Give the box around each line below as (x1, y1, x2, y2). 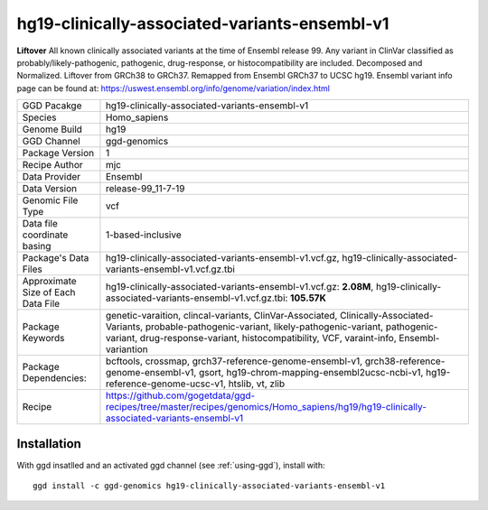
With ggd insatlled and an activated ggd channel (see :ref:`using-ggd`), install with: (16, 459, 325, 470)
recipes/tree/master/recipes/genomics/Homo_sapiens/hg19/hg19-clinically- (105, 401, 427, 413)
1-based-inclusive (105, 228, 182, 241)
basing (22, 240, 52, 253)
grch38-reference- (364, 355, 446, 367)
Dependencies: (22, 372, 88, 385)
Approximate (22, 275, 77, 288)
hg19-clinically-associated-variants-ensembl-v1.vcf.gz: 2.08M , (105, 281, 374, 293)
